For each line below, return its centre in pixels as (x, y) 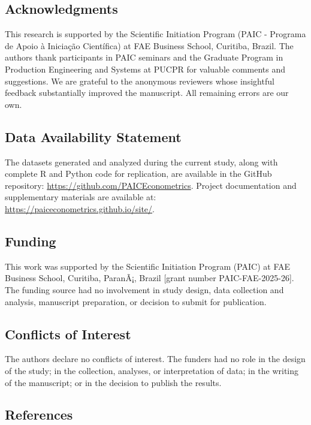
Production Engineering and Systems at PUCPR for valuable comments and (145, 69)
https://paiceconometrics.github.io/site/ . (80, 208)
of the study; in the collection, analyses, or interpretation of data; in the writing (152, 370)
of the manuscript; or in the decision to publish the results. (113, 382)
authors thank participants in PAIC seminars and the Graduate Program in (144, 57)
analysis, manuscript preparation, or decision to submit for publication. (136, 301)
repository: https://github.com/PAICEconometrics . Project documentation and (151, 185)
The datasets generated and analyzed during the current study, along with (141, 162)
